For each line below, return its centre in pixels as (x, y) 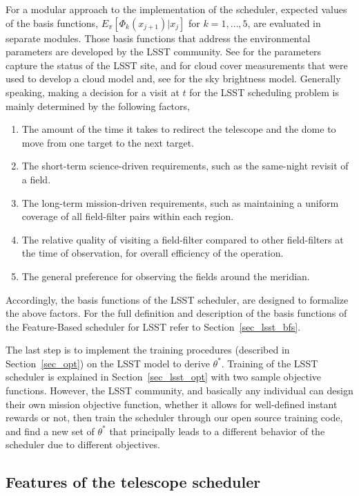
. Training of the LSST (270, 363)
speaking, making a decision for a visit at (93, 92)
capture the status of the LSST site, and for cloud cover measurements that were (177, 65)
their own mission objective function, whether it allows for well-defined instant (172, 404)
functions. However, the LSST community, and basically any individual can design (179, 391)
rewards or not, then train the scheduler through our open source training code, (174, 417)
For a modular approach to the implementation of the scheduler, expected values (176, 9)
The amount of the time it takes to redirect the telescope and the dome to (179, 129)
